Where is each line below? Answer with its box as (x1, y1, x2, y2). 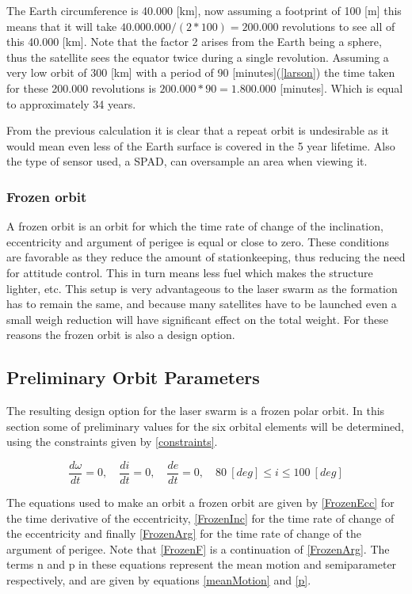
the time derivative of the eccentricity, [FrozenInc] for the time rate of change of (6, 509, 395, 526)
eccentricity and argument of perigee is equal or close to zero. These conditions (6, 233, 390, 249)
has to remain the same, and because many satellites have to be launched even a (6, 295, 397, 312)
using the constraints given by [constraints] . (6, 433, 218, 450)
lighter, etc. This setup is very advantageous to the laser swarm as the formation (6, 280, 398, 296)
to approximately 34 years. (6, 95, 136, 112)
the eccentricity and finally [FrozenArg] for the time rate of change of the (6, 525, 362, 542)
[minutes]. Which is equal (280, 79, 403, 96)
